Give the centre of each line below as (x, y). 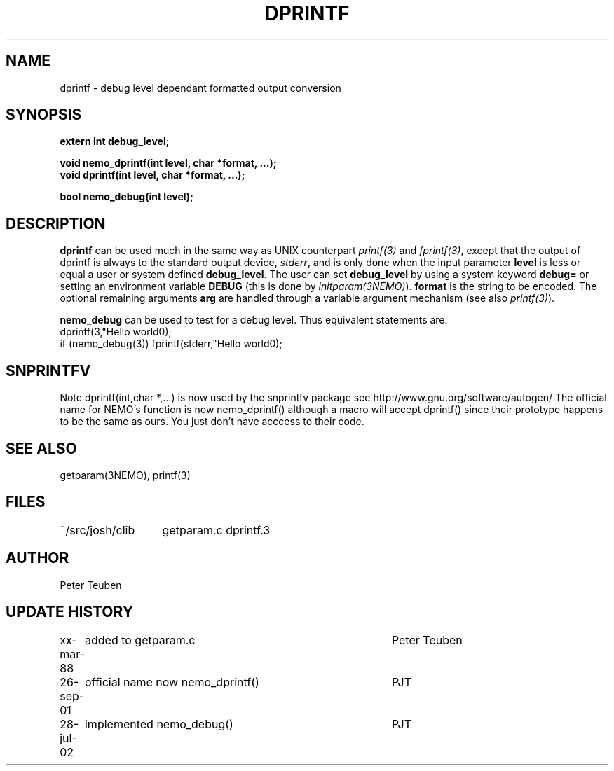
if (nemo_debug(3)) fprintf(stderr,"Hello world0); (171, 344)
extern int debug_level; (115, 141)
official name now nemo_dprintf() (172, 682)
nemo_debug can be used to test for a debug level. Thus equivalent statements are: (254, 320)
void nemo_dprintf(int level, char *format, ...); (168, 163)
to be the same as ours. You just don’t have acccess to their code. (212, 422)
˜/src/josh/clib (97, 530)
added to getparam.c (140, 640)
